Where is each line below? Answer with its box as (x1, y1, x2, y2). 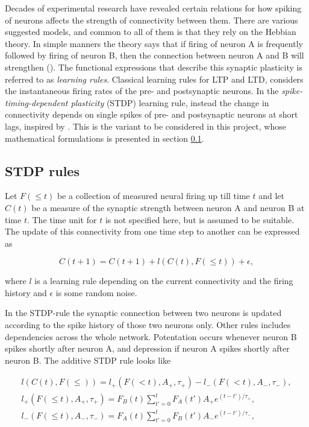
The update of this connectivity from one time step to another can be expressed (5, 225, 300, 238)
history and (5, 286, 47, 299)
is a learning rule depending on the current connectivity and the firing (34, 274, 293, 287)
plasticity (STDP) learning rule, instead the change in (70, 96, 269, 109)
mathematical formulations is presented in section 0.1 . (5, 131, 204, 144)
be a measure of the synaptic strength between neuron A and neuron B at (31, 201, 305, 213)
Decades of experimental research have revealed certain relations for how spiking (5, 2, 302, 14)
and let (258, 189, 284, 202)
